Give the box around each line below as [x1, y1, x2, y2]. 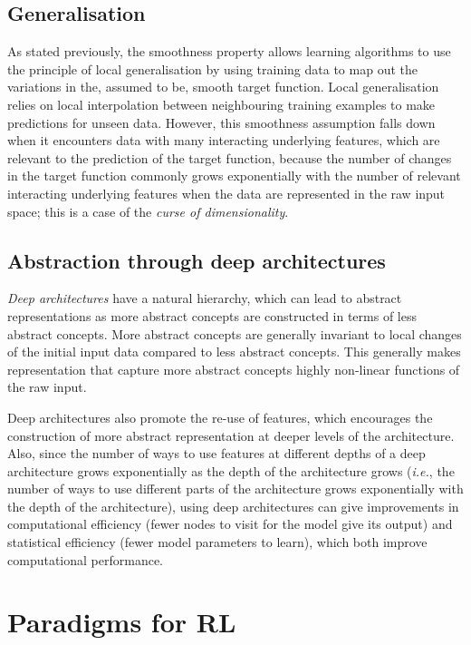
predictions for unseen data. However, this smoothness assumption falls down [7, 112, 436, 132]
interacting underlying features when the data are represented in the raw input [7, 183, 446, 202]
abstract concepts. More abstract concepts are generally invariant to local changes [7, 324, 462, 343]
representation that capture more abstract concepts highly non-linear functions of [7, 359, 460, 378]
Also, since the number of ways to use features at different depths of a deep [7, 444, 426, 463]
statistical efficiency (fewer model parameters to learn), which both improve [7, 533, 428, 552]
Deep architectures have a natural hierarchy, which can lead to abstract [7, 288, 402, 308]
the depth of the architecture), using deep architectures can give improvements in [7, 496, 459, 515]
